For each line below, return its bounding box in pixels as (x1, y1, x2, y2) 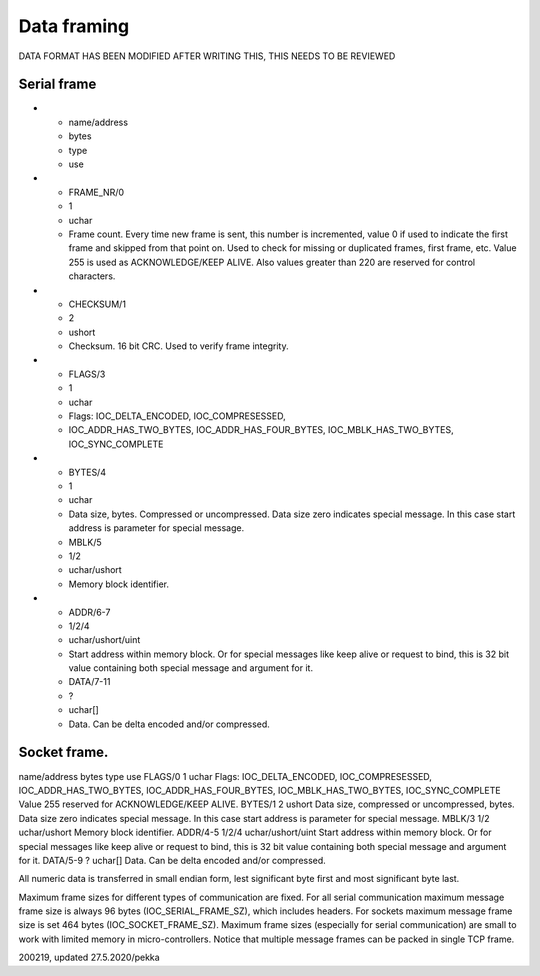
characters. (68, 270, 116, 282)
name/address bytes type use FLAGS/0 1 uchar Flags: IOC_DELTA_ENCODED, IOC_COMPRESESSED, (18, 770, 432, 782)
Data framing (18, 15, 130, 37)
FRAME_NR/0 (68, 186, 125, 198)
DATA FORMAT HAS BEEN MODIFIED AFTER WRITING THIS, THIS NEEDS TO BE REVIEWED (18, 50, 396, 62)
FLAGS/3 (68, 368, 106, 380)
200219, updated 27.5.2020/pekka (18, 951, 160, 964)
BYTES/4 (68, 466, 107, 478)
